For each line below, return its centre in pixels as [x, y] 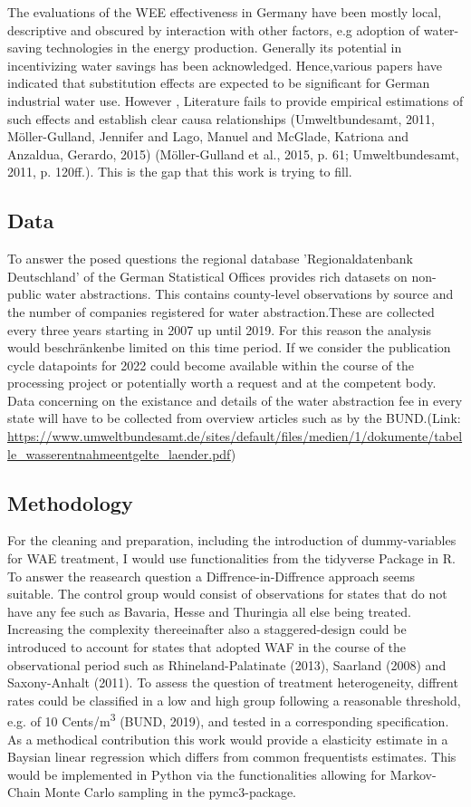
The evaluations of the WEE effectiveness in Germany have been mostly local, [225, 12]
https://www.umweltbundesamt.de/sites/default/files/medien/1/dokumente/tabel [235, 436]
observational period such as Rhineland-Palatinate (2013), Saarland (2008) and [227, 664]
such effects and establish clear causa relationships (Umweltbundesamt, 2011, [221, 118]
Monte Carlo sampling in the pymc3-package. [171, 792]
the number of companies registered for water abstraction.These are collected [221, 311]
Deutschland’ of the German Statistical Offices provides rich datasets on [207, 276]
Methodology [70, 502]
